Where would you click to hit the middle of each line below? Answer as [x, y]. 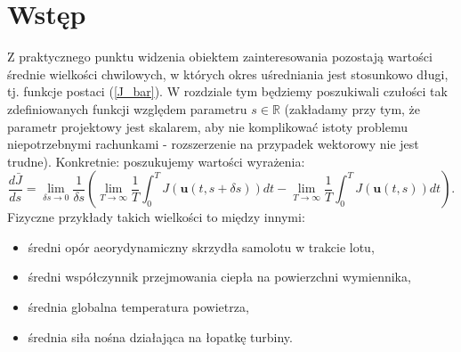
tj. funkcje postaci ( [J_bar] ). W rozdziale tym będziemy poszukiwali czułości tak [227, 91]
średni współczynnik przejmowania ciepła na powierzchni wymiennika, [219, 277]
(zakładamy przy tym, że [352, 108]
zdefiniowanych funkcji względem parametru [127, 108]
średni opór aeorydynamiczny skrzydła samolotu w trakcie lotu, [201, 246]
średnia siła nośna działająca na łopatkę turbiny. [160, 336]
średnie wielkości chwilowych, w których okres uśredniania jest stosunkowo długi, [228, 74]
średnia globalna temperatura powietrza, [138, 307]
